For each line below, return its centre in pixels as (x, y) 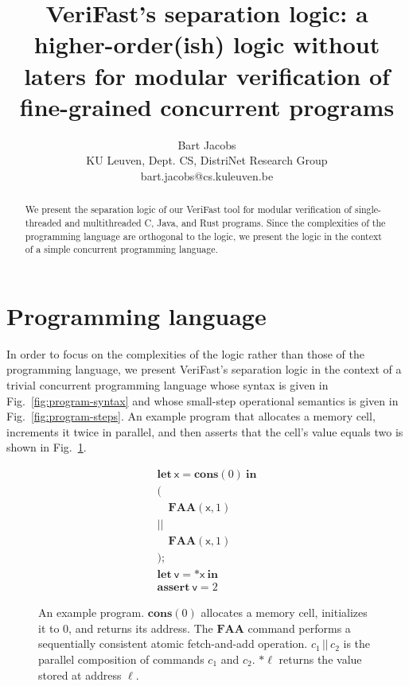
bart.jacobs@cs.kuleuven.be (207, 175)
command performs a (299, 628)
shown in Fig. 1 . (47, 447)
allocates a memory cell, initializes (284, 612)
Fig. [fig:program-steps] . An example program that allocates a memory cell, (191, 416)
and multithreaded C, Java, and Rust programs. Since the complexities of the (225, 222)
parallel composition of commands (121, 659)
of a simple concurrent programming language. (121, 249)
